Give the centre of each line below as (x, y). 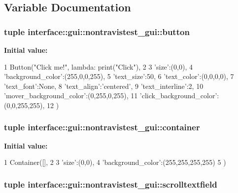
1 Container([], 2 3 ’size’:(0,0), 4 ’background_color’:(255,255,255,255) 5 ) (115, 162)
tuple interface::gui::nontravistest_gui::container (102, 127)
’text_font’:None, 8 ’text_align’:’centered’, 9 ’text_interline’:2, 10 (104, 86)
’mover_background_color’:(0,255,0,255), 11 (71, 96)
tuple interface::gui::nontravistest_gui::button (97, 31)
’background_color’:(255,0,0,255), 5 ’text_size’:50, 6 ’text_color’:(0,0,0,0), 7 (119, 76)
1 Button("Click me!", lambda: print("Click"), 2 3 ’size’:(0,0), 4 (98, 66)
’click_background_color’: (179, 96)
